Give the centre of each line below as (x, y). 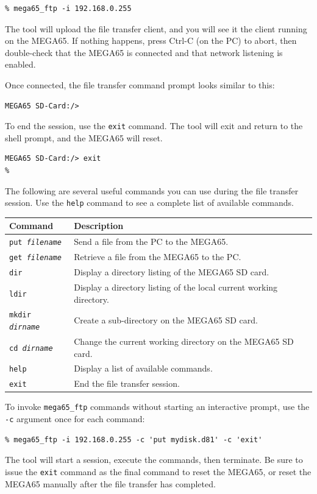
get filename (35, 258)
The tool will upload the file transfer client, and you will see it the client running (156, 28)
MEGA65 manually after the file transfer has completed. (110, 483)
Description (99, 226)
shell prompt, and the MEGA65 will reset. (84, 137)
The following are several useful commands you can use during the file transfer (152, 190)
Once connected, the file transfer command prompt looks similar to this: (140, 84)
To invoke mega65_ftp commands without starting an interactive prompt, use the (157, 407)
